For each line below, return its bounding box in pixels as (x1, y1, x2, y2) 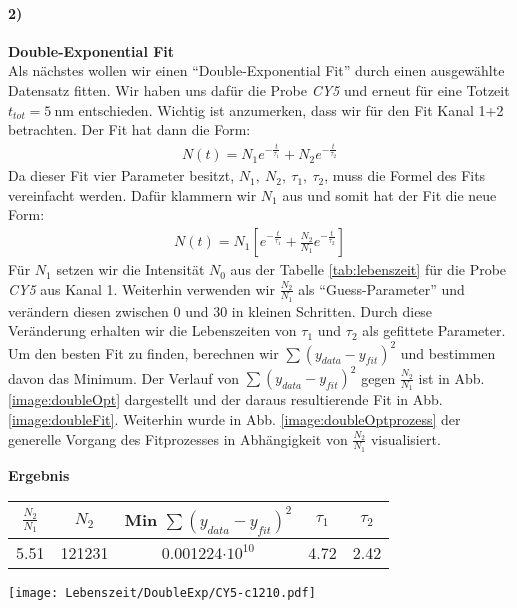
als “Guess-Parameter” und (298, 278, 465, 299)
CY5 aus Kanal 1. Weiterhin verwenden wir (8, 278, 275, 299)
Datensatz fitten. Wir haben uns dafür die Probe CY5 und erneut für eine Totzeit (8, 79, 510, 100)
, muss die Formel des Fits (324, 165, 486, 186)
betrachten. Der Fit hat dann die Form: (8, 119, 251, 140)
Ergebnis (8, 464, 70, 485)
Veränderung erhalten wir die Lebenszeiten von (8, 320, 297, 341)
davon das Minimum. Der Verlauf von (8, 367, 239, 388)
